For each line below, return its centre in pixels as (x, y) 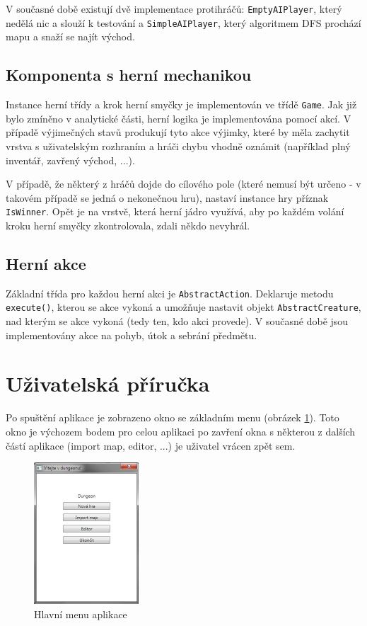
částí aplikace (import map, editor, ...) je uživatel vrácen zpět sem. (151, 445)
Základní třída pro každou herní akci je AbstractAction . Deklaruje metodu (170, 293)
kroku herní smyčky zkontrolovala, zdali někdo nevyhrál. (128, 225)
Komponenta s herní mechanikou (129, 75)
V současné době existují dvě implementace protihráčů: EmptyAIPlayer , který (174, 8)
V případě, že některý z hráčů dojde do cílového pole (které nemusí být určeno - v (183, 184)
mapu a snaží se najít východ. (70, 36)
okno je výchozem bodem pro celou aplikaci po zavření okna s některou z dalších (181, 431)
